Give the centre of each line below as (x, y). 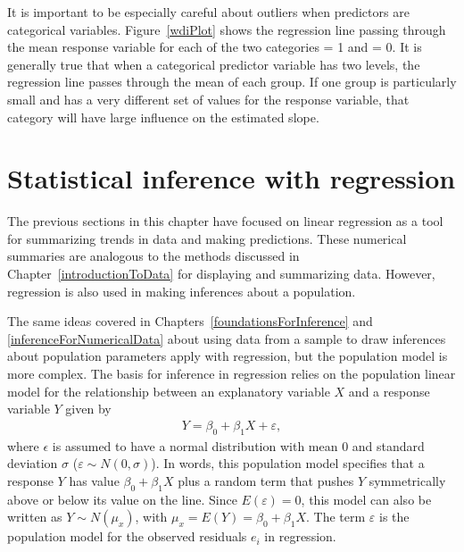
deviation (33, 463)
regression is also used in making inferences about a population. (182, 291)
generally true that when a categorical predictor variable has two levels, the (214, 64)
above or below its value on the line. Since (122, 499)
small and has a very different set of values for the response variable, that (208, 99)
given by (88, 409)
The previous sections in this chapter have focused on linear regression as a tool (225, 221)
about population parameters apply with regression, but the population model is (228, 356)
